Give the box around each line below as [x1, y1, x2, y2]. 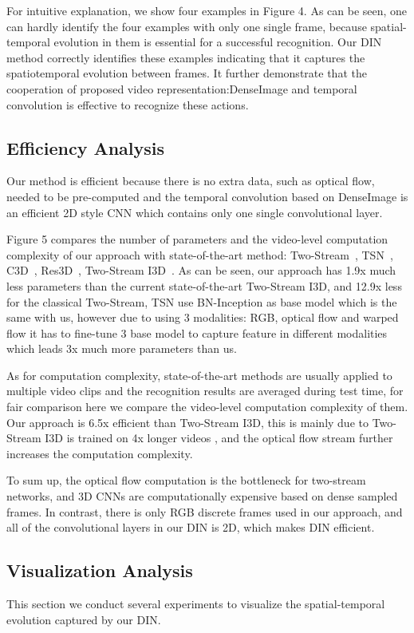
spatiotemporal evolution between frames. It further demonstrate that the [6, 65, 367, 81]
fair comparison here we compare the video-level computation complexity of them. [6, 398, 408, 415]
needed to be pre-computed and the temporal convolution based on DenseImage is [6, 188, 408, 204]
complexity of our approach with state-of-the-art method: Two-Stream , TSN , [6, 246, 393, 263]
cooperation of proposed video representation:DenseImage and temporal [6, 80, 357, 97]
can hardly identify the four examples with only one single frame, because [6, 18, 367, 34]
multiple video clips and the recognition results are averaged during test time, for [6, 382, 404, 399]
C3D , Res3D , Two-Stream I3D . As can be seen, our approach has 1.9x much [6, 262, 396, 279]
